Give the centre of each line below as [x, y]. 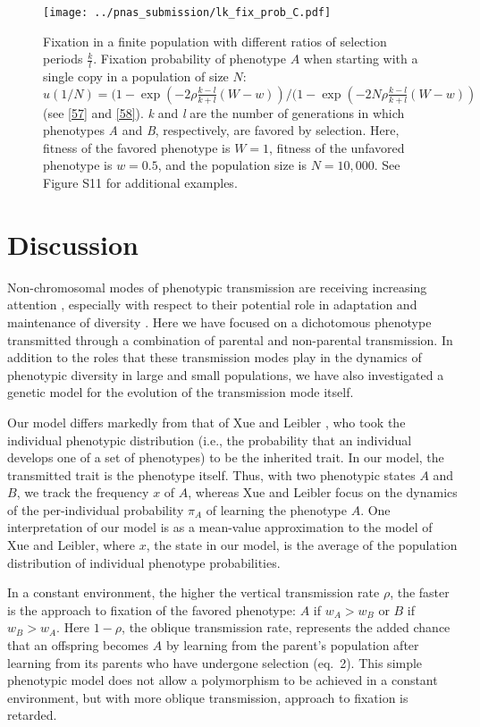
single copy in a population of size [136, 76]
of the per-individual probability [96, 509]
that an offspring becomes [78, 645]
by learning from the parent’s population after [292, 645]
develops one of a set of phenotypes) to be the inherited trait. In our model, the [226, 457]
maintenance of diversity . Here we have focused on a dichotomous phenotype [219, 321]
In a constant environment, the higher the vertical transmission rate [194, 592]
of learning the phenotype [276, 509]
